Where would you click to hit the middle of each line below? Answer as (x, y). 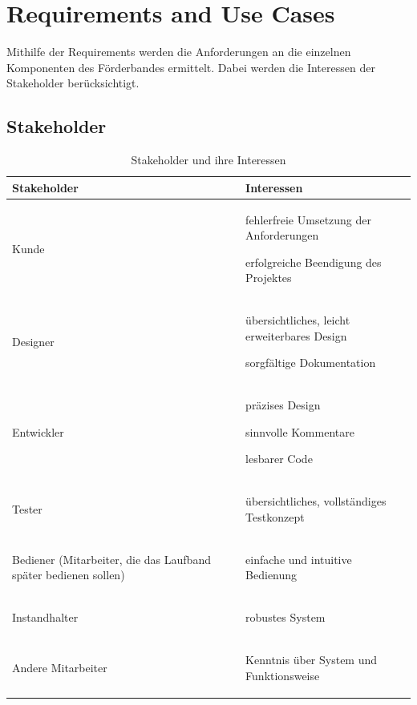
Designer (33, 341)
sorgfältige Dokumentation (311, 363)
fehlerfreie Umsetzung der (309, 219)
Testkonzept (275, 516)
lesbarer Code (279, 459)
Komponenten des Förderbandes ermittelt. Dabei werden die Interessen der (191, 67)
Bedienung (271, 575)
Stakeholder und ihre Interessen (208, 160)
